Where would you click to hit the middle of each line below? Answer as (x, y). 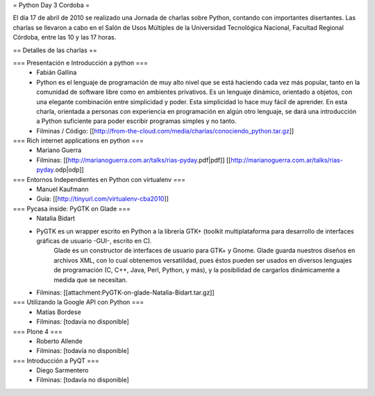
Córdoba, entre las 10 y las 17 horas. (65, 38)
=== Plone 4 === (37, 331)
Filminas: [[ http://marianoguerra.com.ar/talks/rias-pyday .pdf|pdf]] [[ (134, 160)
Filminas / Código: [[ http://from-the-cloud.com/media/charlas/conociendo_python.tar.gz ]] (165, 131)
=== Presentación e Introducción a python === (81, 63)
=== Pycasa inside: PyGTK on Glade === (72, 208)
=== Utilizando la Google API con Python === (78, 302)
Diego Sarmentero (62, 370)
